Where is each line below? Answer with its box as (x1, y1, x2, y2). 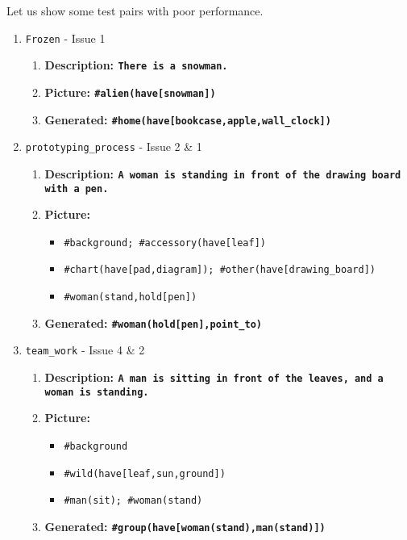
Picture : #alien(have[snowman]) (44, 83, 216, 100)
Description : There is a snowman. (44, 57, 228, 73)
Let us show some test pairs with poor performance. (6, 2, 264, 19)
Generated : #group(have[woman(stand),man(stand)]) (44, 517, 326, 534)
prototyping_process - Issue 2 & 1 (25, 138, 202, 155)
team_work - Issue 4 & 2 (25, 341, 145, 358)
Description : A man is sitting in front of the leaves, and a (44, 369, 384, 386)
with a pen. (44, 182, 109, 195)
